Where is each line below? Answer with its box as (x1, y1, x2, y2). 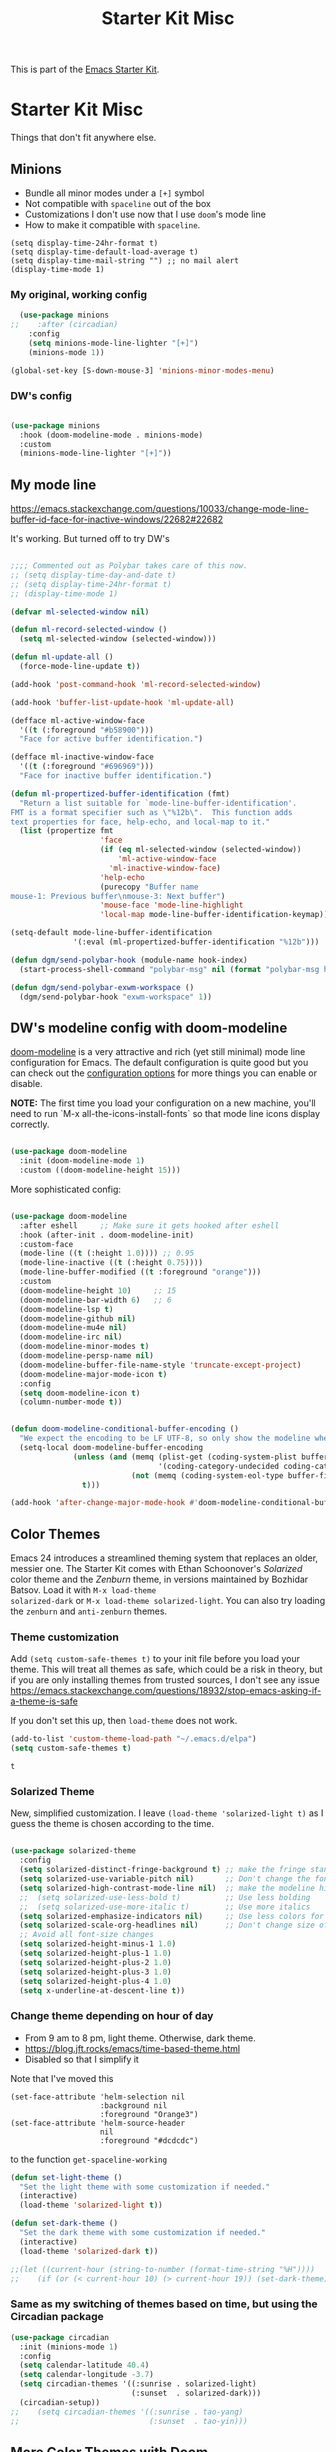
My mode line (10, 476, 97, 493)
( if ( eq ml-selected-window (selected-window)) (99, 845, 302, 855)
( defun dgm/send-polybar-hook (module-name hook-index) (10, 955, 248, 965)
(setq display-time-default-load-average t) (10, 247, 199, 257)
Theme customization (10, 1630, 120, 1644)
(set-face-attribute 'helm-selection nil (10, 2092, 186, 2102)
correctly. (10, 1118, 50, 1131)
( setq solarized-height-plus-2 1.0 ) (19, 1957, 172, 1967)
